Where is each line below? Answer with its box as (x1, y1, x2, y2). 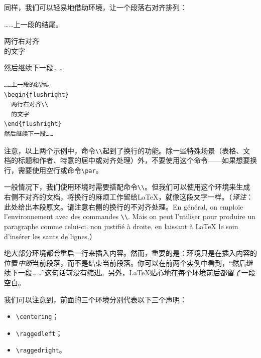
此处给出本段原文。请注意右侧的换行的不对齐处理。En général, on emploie (4, 201, 243, 212)
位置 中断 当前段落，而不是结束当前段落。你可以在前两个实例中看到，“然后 (4, 257, 246, 268)
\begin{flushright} (4, 91, 69, 98)
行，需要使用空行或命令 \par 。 (4, 164, 103, 175)
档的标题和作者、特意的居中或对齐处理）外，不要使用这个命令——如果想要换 (4, 155, 257, 165)
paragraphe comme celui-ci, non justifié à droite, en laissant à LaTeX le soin (4, 221, 238, 231)
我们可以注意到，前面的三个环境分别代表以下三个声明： (4, 294, 187, 304)
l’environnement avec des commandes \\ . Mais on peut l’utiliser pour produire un (4, 211, 255, 222)
